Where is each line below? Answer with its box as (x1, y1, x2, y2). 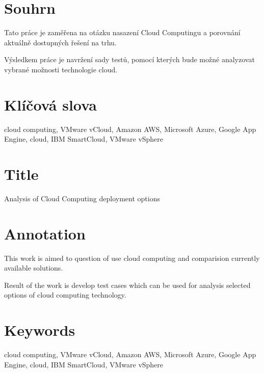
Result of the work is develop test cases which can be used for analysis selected (4, 279, 251, 290)
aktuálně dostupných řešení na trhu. (4, 37, 117, 47)
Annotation (4, 223, 86, 244)
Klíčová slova (4, 94, 97, 115)
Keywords (4, 319, 75, 340)
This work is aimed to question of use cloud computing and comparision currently (4, 252, 260, 263)
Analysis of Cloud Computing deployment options (4, 193, 160, 203)
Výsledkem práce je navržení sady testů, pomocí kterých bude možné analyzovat (4, 54, 255, 65)
